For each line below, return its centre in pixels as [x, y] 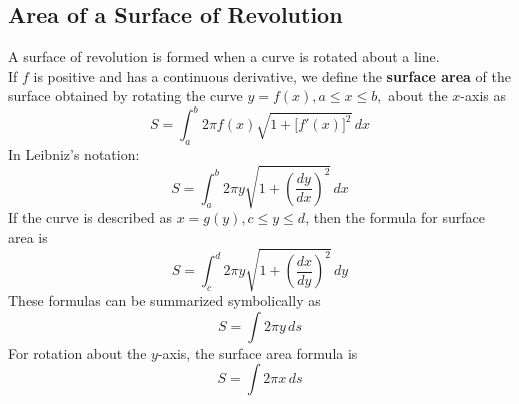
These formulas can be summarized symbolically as [164, 300]
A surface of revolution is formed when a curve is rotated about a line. [224, 56]
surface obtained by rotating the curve [125, 95]
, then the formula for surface [395, 217]
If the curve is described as [90, 217]
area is [28, 237]
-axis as [483, 95]
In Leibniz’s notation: [74, 154]
